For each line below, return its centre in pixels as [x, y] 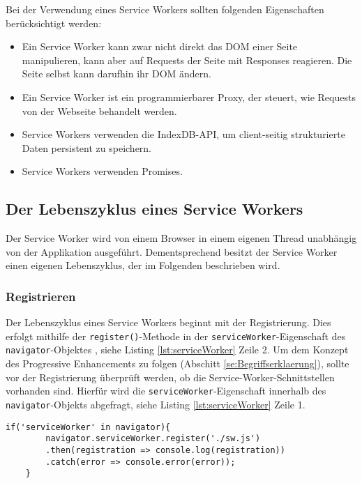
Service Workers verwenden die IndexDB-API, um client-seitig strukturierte [183, 134]
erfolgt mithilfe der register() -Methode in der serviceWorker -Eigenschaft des [176, 336]
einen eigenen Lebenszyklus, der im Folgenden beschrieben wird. [143, 265]
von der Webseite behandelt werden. [99, 110]
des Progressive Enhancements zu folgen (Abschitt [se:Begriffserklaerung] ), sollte [178, 363]
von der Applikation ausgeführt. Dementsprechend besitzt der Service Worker [172, 251]
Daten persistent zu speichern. [87, 147]
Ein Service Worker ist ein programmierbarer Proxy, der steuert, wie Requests [189, 97]
